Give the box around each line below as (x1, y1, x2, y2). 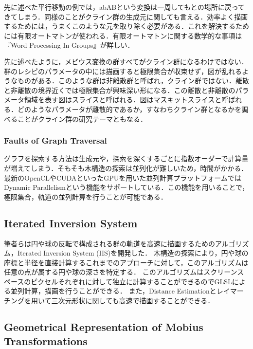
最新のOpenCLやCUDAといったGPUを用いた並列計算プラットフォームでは (4, 172, 241, 183)
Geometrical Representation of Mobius (4, 319, 203, 334)
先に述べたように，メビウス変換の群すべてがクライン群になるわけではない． (4, 56, 248, 66)
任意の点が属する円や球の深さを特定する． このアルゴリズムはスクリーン (4, 267, 237, 277)
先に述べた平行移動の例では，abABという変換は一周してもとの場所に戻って (4, 2, 245, 12)
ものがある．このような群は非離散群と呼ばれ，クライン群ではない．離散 (17, 75, 249, 86)
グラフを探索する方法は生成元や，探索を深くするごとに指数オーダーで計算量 (4, 153, 249, 164)
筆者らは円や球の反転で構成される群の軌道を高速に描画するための (4, 238, 215, 248)
